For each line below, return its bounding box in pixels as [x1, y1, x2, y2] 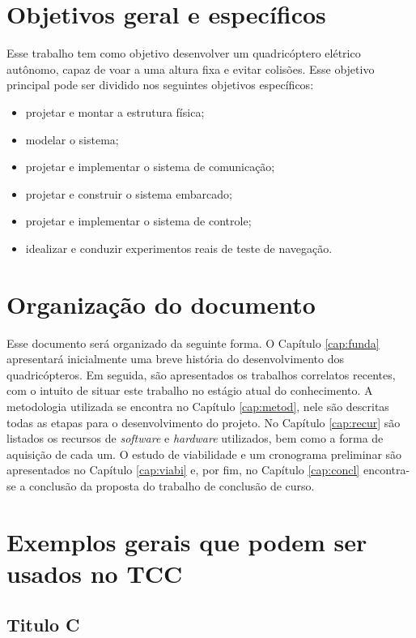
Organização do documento [6, 287, 316, 320]
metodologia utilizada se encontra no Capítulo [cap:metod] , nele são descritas [6, 397, 389, 414]
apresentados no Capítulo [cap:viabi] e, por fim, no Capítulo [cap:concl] [6, 461, 360, 478]
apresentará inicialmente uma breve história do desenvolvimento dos [6, 350, 344, 367]
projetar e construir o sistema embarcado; [25, 185, 232, 202]
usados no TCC [6, 556, 183, 589]
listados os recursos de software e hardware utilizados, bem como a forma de [6, 430, 384, 447]
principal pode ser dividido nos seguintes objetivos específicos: [6, 76, 314, 93]
